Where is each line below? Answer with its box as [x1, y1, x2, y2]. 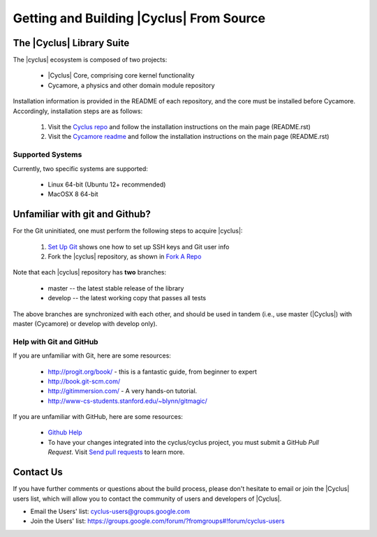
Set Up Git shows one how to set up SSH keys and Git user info [47, 242, 230, 251]
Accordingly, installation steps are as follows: [13, 107, 143, 115]
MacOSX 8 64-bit [47, 190, 98, 198]
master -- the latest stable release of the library [47, 284, 184, 293]
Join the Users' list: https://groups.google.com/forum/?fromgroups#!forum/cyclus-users [30, 517, 286, 525]
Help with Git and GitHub [13, 337, 98, 346]
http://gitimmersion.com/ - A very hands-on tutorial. [47, 387, 198, 395]
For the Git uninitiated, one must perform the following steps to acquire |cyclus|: [13, 227, 243, 235]
